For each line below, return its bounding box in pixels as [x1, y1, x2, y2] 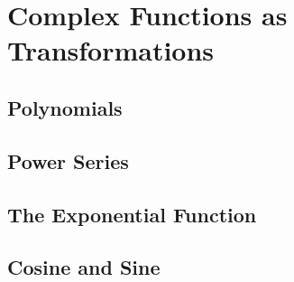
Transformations [7, 32, 215, 69]
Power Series [7, 146, 129, 174]
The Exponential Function [7, 200, 257, 228]
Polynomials [7, 93, 123, 121]
